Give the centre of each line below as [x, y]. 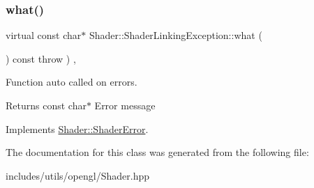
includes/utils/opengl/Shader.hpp [77, 175]
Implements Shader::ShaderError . [77, 128]
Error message [125, 105]
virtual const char [44, 35]
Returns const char [46, 105]
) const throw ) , [41, 58]
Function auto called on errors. [72, 82]
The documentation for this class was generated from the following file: [157, 152]
